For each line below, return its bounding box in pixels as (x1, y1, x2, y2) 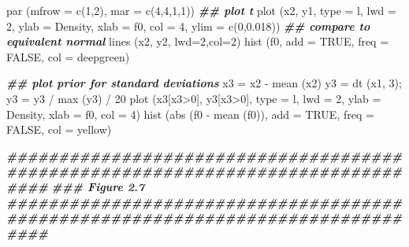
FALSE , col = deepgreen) (6, 48, 130, 65)
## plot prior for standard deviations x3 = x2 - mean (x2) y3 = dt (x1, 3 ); (6, 75, 402, 91)
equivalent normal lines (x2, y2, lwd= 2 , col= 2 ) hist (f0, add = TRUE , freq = (6, 33, 389, 50)
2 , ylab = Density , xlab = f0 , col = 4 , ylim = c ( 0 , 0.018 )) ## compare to (6, 17, 370, 34)
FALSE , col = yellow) (6, 121, 112, 138)
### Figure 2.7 (51, 178, 145, 194)
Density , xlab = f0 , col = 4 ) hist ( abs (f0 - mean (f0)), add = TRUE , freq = (6, 105, 374, 122)
